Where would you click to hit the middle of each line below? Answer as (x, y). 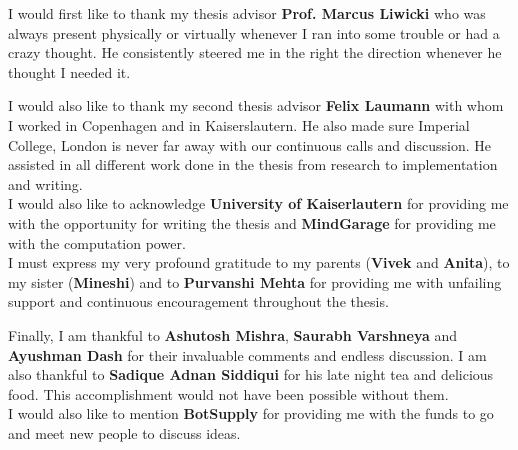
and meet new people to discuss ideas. (124, 432)
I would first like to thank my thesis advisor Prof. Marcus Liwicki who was (247, 13)
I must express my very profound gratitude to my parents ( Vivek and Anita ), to (259, 262)
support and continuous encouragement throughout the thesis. (198, 301)
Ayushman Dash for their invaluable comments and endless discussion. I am (247, 354)
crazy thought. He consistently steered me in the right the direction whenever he (255, 52)
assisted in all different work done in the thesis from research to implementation (253, 164)
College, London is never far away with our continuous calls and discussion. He (249, 144)
